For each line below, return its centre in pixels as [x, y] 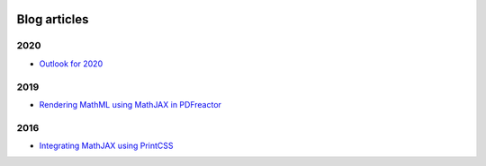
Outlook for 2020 [71, 64]
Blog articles [53, 19]
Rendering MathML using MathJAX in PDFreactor [130, 104]
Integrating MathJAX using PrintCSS [106, 146]
